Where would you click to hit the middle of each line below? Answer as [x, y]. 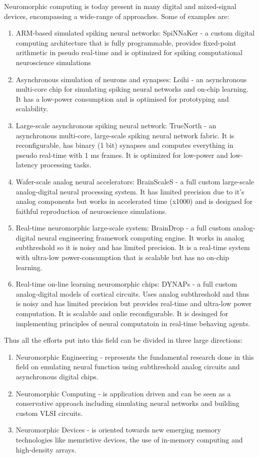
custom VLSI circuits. [49, 413]
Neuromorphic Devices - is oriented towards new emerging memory [118, 430]
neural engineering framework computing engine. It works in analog [141, 237]
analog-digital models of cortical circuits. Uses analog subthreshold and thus [132, 293]
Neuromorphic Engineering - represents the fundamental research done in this [135, 357]
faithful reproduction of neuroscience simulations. [91, 211]
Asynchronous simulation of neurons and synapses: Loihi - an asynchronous [131, 79]
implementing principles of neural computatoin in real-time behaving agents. [133, 323]
